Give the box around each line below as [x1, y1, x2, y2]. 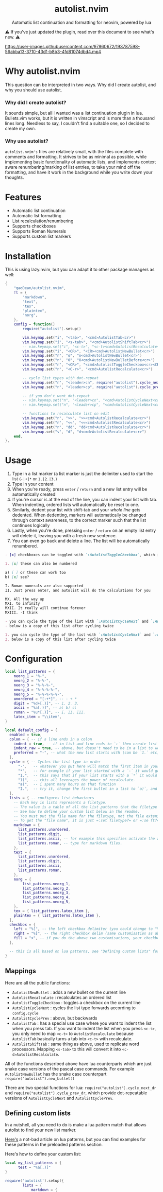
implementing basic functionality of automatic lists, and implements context [5, 159, 156, 165]
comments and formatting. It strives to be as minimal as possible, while [5, 154, 147, 160]
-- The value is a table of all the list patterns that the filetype [14, 805, 158, 809]
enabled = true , [9, 732, 42, 737]
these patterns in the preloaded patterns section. [5, 1141, 103, 1148]
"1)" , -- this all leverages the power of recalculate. [17, 777, 136, 782]
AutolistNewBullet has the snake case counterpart [5, 1071, 107, 1077]
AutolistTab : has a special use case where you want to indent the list [12, 1020, 152, 1026]
